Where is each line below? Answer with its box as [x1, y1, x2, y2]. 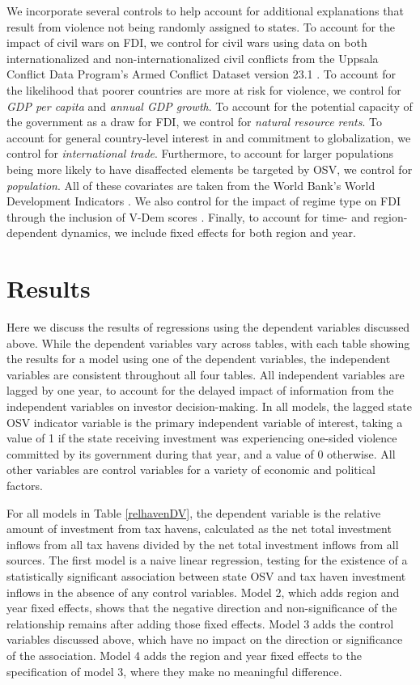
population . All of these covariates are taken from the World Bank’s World [6, 176, 375, 193]
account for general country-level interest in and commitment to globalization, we [6, 129, 411, 146]
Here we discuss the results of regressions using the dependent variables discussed [6, 319, 410, 336]
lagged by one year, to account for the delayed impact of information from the [6, 382, 394, 399]
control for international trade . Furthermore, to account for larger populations [6, 145, 393, 162]
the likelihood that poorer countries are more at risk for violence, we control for [6, 81, 401, 98]
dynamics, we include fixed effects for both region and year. [61, 224, 356, 241]
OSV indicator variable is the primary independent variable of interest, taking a [6, 413, 403, 430]
